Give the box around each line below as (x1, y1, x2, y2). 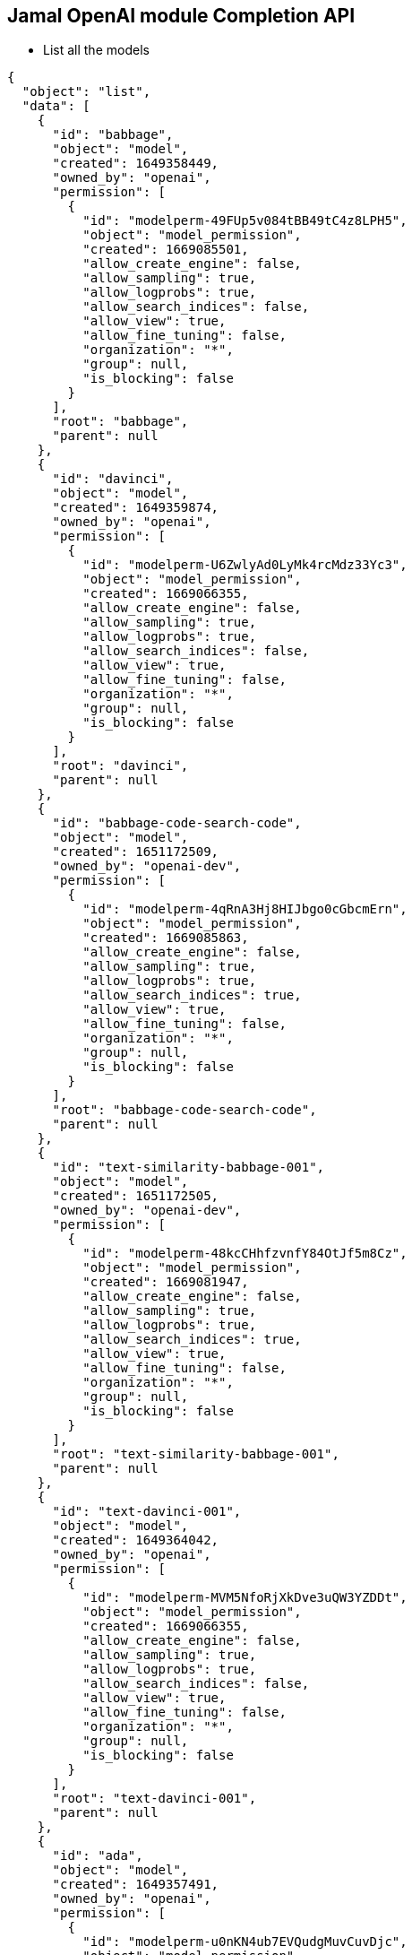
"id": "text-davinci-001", (52, 1504, 242, 1519)
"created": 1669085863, (82, 930, 249, 946)
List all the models (43, 42, 150, 58)
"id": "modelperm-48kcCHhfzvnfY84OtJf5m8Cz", (82, 1246, 408, 1261)
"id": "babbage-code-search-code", (52, 816, 302, 831)
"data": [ (21, 99, 90, 114)
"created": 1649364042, (52, 1533, 219, 1548)
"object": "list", (21, 84, 151, 99)
